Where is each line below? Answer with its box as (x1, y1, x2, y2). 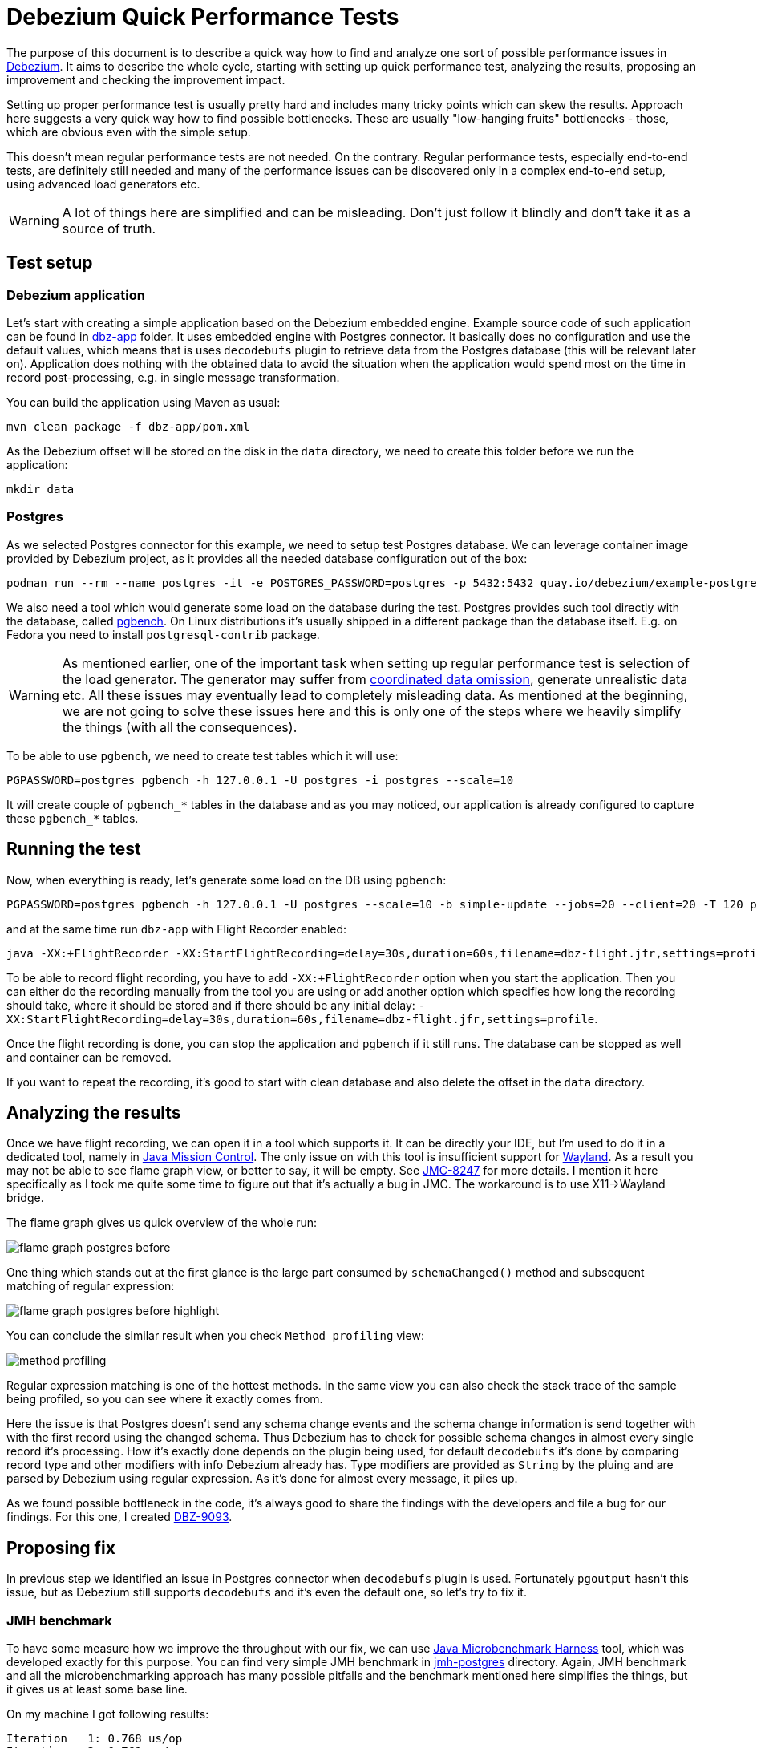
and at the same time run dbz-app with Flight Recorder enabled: (6, 921, 347, 936)
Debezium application (6, 286, 145, 303)
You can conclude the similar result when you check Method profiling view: (6, 1329, 424, 1343)
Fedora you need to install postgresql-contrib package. (6, 627, 320, 641)
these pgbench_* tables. (6, 811, 139, 825)
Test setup (6, 253, 93, 273)
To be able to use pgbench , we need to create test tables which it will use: (6, 748, 399, 763)
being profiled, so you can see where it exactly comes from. (6, 1392, 323, 1406)
